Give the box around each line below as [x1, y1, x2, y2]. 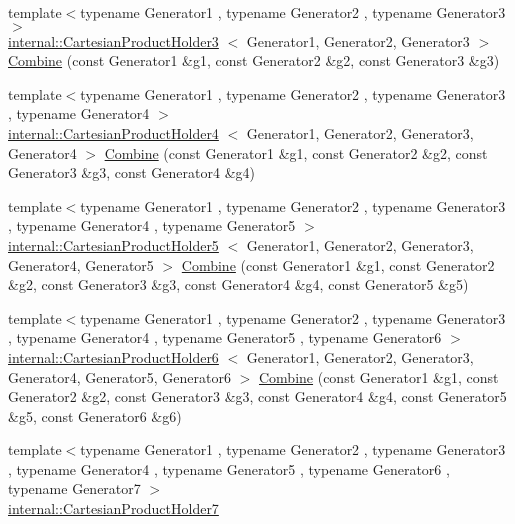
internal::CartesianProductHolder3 [8, 30, 219, 51]
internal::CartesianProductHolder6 [8, 346, 219, 367]
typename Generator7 [8, 478, 141, 499]
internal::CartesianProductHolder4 [8, 122, 219, 143]
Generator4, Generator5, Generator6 [8, 366, 231, 387]
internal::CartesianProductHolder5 [8, 234, 219, 255]
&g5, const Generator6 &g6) [8, 405, 182, 426]
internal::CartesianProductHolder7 [8, 498, 219, 519]
